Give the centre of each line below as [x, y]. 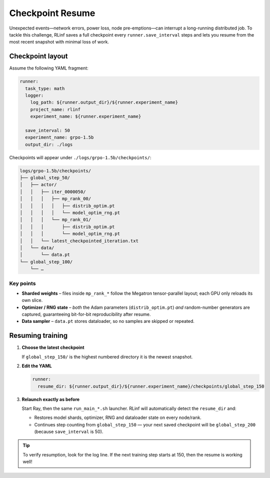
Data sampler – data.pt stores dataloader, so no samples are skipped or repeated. [108, 321]
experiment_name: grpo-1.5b [59, 137]
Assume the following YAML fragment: [49, 68]
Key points [22, 283]
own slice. [32, 300]
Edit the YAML [37, 366]
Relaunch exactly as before [51, 399]
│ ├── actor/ [38, 185]
